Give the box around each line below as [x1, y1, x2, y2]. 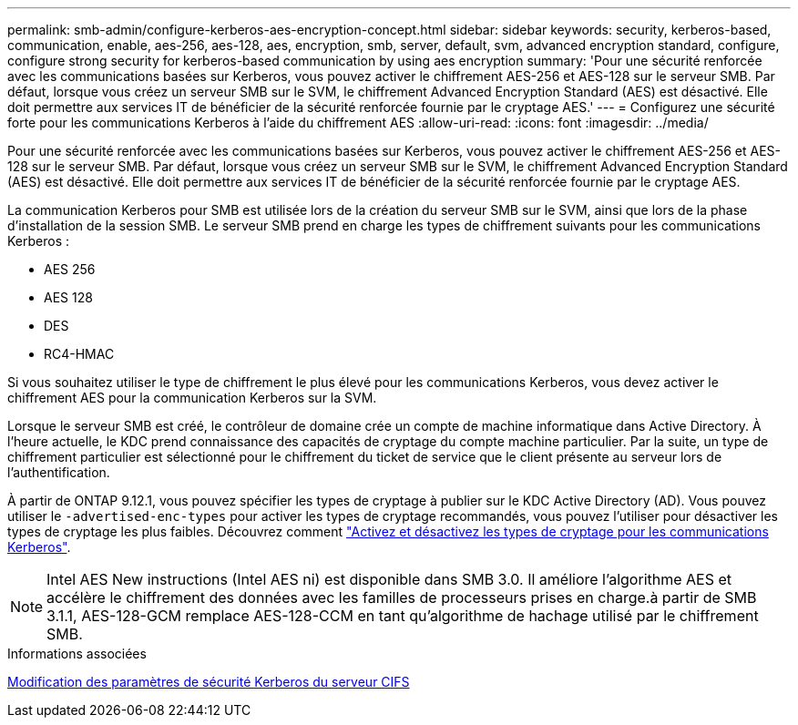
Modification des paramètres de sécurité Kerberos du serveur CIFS [7, 674, 410, 689]
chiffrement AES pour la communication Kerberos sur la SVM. [7, 390, 377, 405]
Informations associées [7, 646, 147, 661]
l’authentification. [7, 465, 110, 480]
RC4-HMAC [44, 346, 115, 362]
